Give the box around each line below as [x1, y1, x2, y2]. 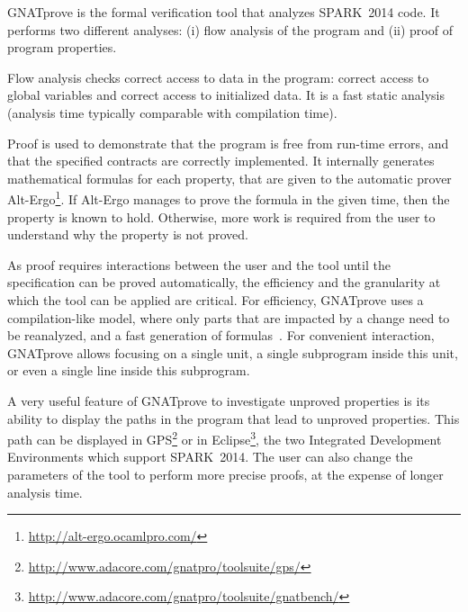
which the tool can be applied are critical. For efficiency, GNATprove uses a [7, 290, 424, 309]
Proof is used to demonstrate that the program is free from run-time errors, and [7, 133, 449, 152]
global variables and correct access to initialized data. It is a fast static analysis [7, 85, 445, 104]
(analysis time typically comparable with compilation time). [7, 103, 337, 121]
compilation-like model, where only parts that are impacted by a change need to [7, 308, 450, 327]
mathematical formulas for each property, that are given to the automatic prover [7, 168, 452, 187]
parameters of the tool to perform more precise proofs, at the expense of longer [7, 464, 444, 483]
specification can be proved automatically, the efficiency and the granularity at [7, 273, 441, 292]
